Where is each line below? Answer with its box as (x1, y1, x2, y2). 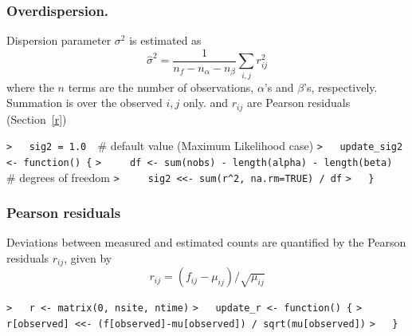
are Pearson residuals (246, 94, 351, 111)
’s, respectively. (304, 78, 378, 95)
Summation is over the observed (6, 94, 163, 111)
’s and (264, 78, 294, 95)
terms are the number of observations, (68, 78, 254, 95)
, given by (64, 250, 112, 267)
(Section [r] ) (6, 110, 67, 127)
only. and (183, 94, 229, 111)
